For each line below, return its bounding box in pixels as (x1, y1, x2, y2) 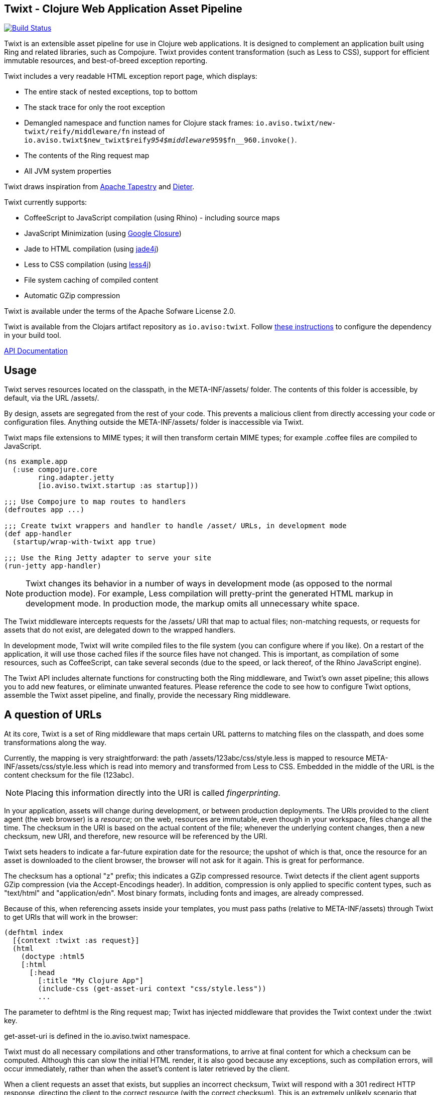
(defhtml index (4, 928, 64, 937)
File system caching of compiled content (24, 276, 159, 285)
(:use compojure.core (12, 465, 97, 474)
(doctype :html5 (21, 952, 85, 961)
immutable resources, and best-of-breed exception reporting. (4, 56, 208, 65)
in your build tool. (4, 331, 61, 340)
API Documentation (4, 346, 68, 355)
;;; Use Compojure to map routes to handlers (4, 498, 186, 506)
